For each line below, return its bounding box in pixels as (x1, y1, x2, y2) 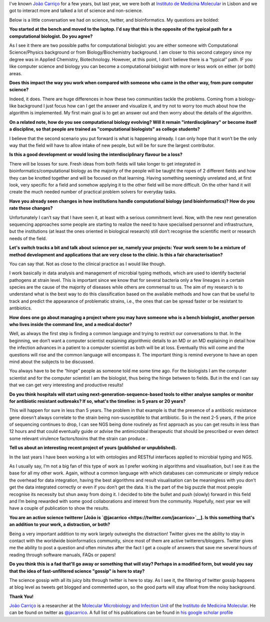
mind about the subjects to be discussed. (9, 359, 94, 365)
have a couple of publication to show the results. (9, 505, 109, 511)
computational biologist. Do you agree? (9, 33, 93, 39)
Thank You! (9, 593, 34, 599)
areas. (9, 70, 22, 76)
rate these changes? (9, 205, 53, 211)
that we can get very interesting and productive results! (9, 382, 123, 388)
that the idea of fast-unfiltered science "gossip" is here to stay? (9, 568, 145, 574)
